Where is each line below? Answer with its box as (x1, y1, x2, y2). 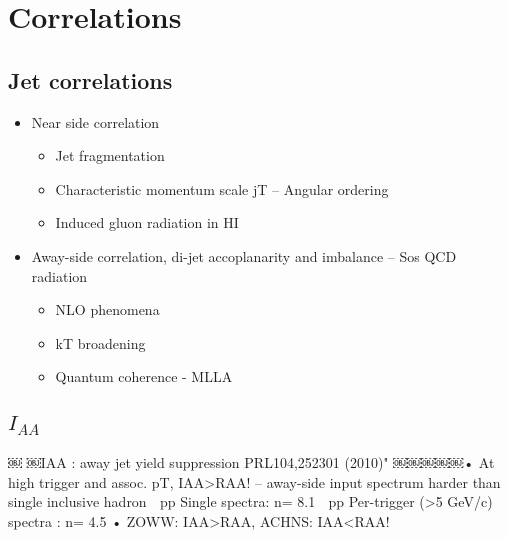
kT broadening (55, 332, 146, 353)
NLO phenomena (55, 299, 160, 320)
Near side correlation (31, 111, 160, 132)
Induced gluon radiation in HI (55, 212, 239, 233)
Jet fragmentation (55, 145, 165, 166)
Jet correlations (8, 64, 173, 95)
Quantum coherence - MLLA (55, 366, 233, 387)
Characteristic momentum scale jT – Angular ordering (55, 178, 389, 199)
